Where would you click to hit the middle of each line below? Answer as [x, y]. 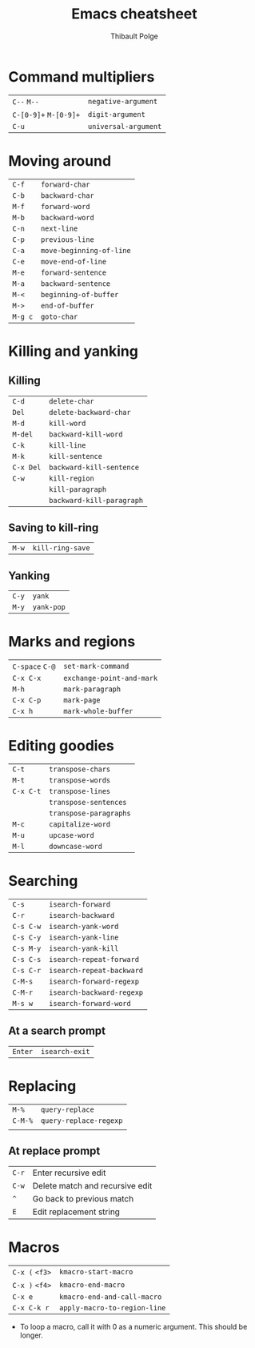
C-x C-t [27, 791]
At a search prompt [57, 1031]
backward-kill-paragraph [96, 500]
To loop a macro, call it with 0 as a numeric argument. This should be [133, 1326]
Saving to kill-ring [54, 528]
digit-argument [116, 114]
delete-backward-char [90, 412]
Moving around [60, 161]
